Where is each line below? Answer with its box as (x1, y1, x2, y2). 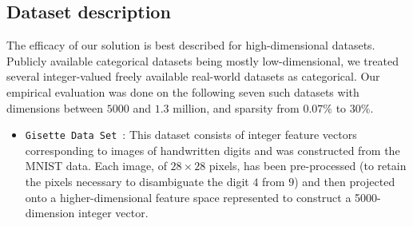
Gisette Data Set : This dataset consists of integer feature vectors (25, 126, 357, 143)
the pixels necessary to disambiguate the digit (25, 173, 249, 190)
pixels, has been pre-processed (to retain (208, 157, 407, 174)
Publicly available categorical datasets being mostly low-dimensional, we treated (6, 52, 399, 69)
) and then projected (294, 173, 395, 190)
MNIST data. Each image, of (25, 157, 167, 174)
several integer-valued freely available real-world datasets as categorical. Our (6, 68, 380, 85)
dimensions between (6, 99, 104, 116)
